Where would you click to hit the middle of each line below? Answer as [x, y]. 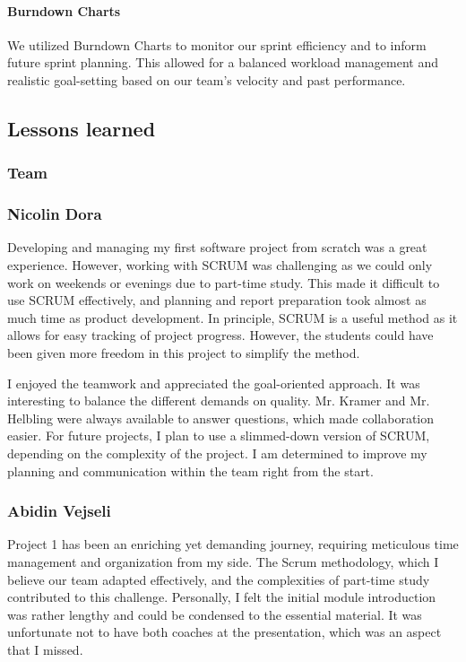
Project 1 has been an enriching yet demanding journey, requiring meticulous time [233, 544]
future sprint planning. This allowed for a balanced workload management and [223, 62]
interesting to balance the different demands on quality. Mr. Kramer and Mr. [219, 401]
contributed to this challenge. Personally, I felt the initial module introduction [222, 597]
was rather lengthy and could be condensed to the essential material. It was [215, 614]
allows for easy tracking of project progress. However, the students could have [220, 335]
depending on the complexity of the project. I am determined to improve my [217, 453]
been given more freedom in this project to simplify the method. [184, 352]
